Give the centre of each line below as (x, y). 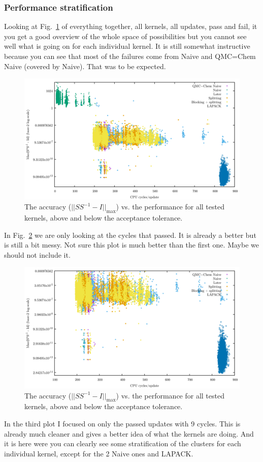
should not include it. (37, 254)
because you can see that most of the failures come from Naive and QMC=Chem (130, 56)
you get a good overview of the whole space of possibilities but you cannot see (125, 36)
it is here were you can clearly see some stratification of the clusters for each (123, 443)
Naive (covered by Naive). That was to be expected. (85, 66)
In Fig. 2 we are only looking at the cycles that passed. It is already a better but (130, 235)
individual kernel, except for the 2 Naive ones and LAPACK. (99, 453)
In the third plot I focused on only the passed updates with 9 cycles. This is (122, 423)
